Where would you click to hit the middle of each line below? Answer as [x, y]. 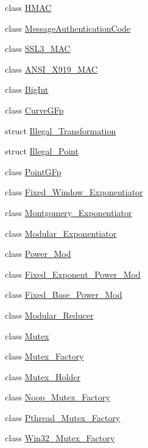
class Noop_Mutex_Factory [58, 397]
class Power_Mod [38, 254]
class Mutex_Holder [43, 376]
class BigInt [27, 89]
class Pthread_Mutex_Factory [63, 417]
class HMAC [28, 7]
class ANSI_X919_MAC [51, 69]
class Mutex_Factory [44, 356]
